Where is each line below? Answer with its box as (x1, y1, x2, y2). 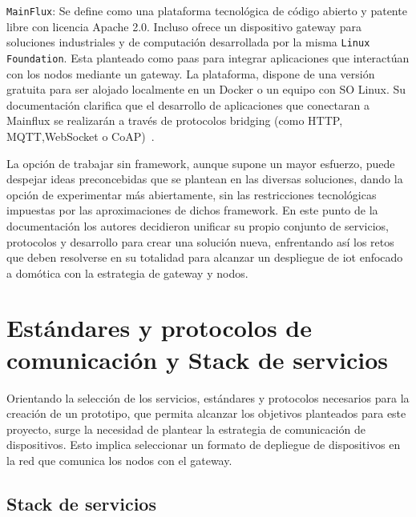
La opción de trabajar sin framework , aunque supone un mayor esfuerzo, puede (6, 154, 395, 171)
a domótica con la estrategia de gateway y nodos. (6, 264, 248, 281)
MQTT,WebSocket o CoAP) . (6, 127, 155, 144)
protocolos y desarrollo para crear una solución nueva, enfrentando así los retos (6, 233, 394, 250)
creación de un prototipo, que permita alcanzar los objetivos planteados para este (6, 405, 406, 422)
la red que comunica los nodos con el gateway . (6, 451, 232, 468)
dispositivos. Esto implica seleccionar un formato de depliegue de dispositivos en (6, 436, 401, 453)
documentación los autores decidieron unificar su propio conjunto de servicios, (6, 217, 389, 234)
